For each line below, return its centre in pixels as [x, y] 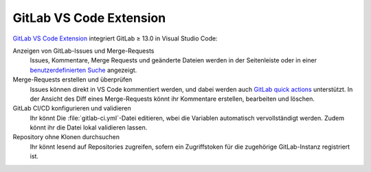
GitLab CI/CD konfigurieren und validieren [72, 108]
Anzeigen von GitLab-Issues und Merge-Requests [83, 51]
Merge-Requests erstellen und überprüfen [72, 79]
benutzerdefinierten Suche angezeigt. [83, 70]
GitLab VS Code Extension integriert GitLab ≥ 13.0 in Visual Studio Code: [115, 38]
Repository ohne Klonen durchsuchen [66, 137]
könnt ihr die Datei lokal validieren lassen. [89, 127]
